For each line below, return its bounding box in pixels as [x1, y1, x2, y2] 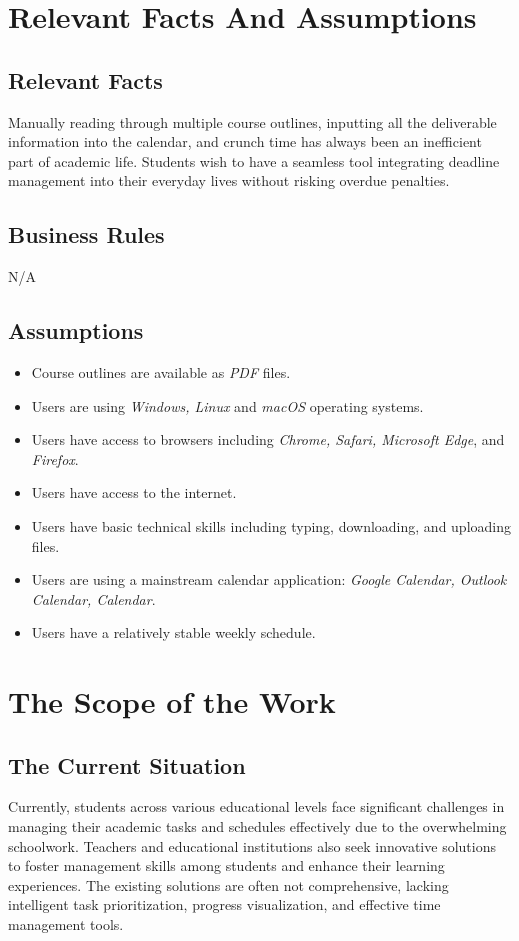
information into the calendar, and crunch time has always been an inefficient [8, 131, 482, 152]
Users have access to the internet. [31, 482, 237, 503]
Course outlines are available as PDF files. [31, 361, 291, 382]
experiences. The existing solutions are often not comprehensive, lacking [8, 874, 449, 895]
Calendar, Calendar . [31, 588, 156, 609]
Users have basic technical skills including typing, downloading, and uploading [31, 515, 512, 536]
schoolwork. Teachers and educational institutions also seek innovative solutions [8, 835, 496, 856]
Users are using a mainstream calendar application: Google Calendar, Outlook [31, 569, 507, 590]
